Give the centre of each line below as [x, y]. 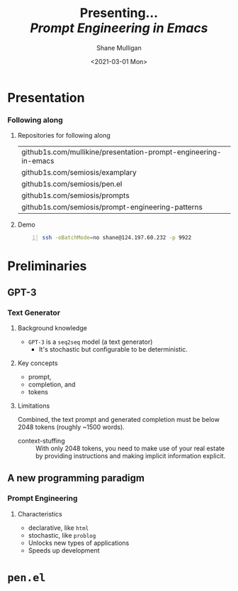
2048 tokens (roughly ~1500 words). [71, 427]
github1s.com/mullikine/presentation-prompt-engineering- [121, 152]
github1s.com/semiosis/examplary [79, 173]
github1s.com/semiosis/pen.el [72, 184]
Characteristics [40, 514]
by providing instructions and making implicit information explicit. [130, 455]
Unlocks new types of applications [79, 543]
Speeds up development [64, 550]
